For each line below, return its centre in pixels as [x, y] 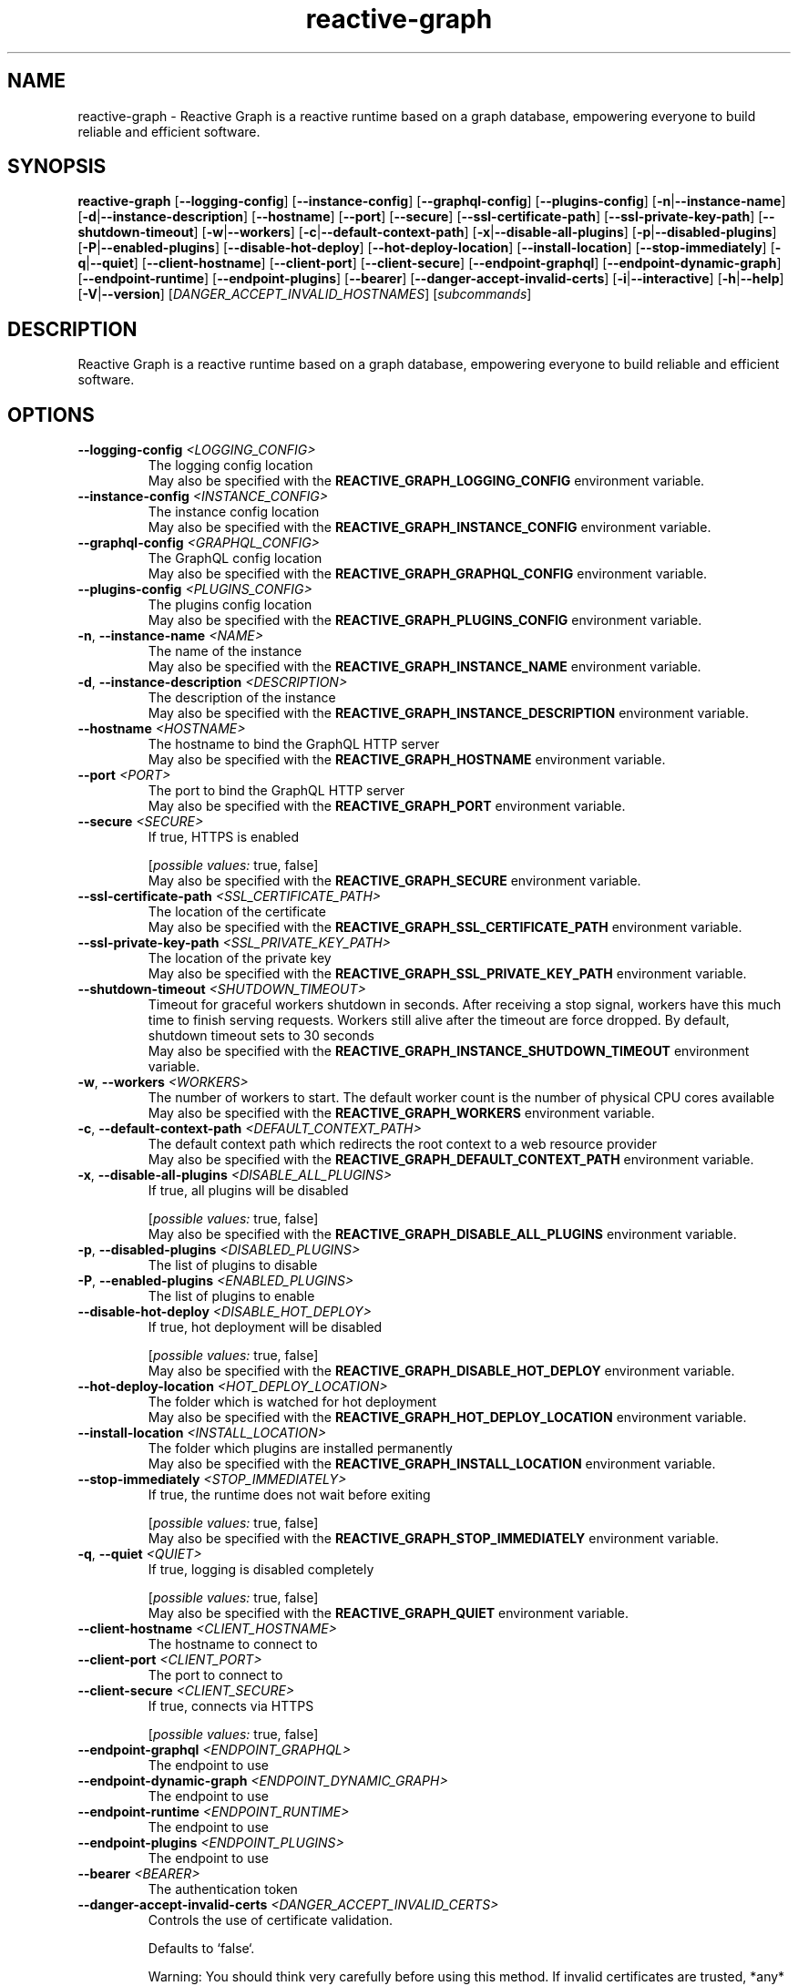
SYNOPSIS [57, 167]
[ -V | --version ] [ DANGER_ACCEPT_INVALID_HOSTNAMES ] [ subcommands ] [305, 294]
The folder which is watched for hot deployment [292, 1402]
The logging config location [230, 466]
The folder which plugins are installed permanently [300, 1449]
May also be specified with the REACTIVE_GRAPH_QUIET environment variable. [388, 1613]
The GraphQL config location [235, 558]
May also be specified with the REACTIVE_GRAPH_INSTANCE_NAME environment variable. [425, 667]
